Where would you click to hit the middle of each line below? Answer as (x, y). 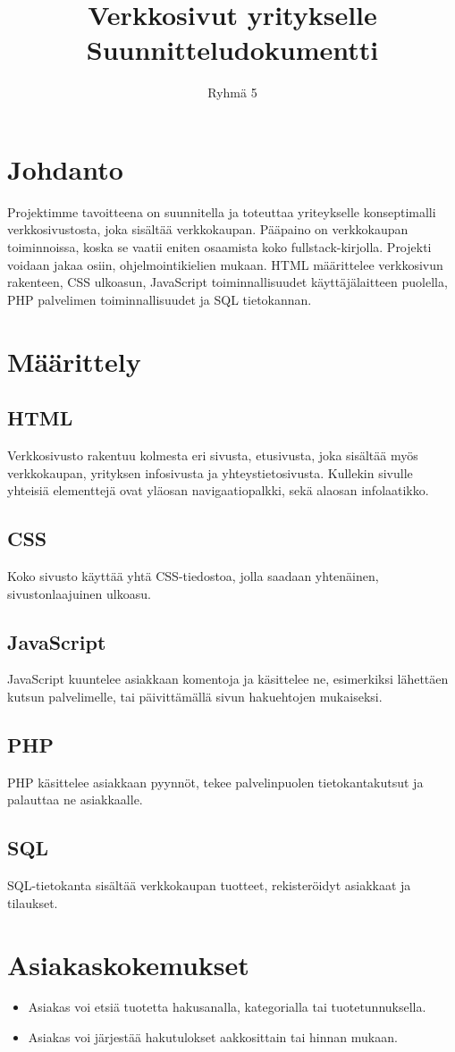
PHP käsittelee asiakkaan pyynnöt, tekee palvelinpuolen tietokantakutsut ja (215, 782)
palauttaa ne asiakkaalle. (75, 800)
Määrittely (74, 361)
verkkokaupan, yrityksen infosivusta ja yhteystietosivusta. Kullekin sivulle (210, 472)
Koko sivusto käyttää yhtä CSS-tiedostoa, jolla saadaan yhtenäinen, (193, 575)
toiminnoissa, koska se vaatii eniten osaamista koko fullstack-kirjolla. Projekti (219, 247)
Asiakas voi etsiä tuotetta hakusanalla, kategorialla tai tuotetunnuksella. (227, 1007)
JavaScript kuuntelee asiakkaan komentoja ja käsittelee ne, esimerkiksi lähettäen (228, 679)
